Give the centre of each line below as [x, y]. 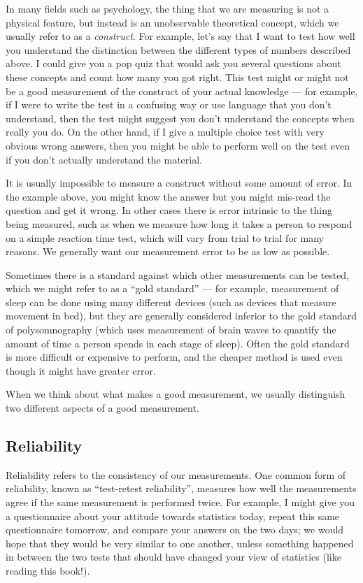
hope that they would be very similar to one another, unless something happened [180, 543]
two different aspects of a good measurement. [102, 408]
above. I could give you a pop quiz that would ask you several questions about [173, 63]
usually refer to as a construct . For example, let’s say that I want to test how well [180, 36]
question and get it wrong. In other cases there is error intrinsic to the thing [169, 210]
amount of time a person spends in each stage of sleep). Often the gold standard [178, 343]
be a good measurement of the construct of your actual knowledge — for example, [182, 91]
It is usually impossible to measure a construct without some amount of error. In [179, 183]
